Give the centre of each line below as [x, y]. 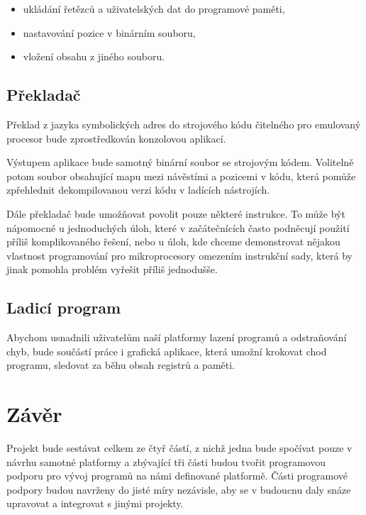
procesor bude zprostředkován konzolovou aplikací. [116, 138]
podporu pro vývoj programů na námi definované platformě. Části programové [177, 476]
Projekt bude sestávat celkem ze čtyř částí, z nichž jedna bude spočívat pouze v [179, 448]
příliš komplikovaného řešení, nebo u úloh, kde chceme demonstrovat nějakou [173, 242]
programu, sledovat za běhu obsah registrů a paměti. [121, 365]
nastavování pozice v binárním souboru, [109, 32]
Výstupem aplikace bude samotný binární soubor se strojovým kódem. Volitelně [180, 162]
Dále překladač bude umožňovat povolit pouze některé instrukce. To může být [176, 213]
